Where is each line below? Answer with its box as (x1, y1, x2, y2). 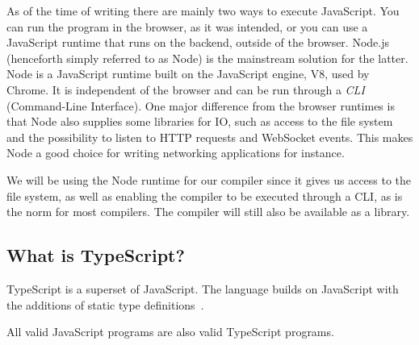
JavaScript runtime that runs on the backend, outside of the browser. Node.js (6, 34, 389, 51)
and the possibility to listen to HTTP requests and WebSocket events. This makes (6, 128, 413, 145)
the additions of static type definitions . (6, 296, 204, 313)
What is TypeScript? (6, 243, 185, 268)
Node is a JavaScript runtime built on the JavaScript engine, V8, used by (6, 65, 370, 82)
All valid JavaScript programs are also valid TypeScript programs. (6, 323, 334, 340)
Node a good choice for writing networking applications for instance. (6, 144, 345, 161)
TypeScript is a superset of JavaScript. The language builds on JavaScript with (6, 280, 399, 297)
